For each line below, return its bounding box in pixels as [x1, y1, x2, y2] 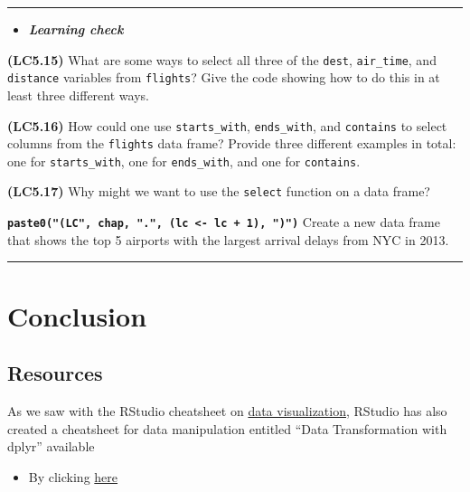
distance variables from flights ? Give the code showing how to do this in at [7, 68, 440, 87]
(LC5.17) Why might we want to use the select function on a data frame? [7, 182, 430, 201]
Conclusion [7, 297, 147, 334]
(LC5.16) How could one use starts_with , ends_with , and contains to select [7, 116, 447, 135]
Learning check [28, 20, 124, 38]
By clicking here [28, 467, 118, 486]
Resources [7, 359, 103, 387]
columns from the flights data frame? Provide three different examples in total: [7, 134, 456, 153]
